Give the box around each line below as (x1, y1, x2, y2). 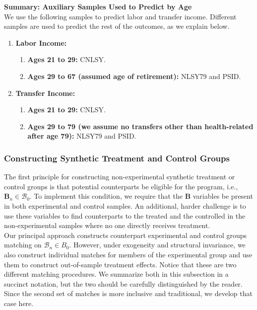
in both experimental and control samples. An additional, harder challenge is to (4, 200, 246, 211)
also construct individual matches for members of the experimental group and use (4, 249, 253, 259)
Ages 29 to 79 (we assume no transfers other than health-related (27, 121, 254, 131)
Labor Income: (15, 37, 67, 48)
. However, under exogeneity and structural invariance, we (69, 239, 246, 250)
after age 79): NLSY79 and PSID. (27, 131, 136, 141)
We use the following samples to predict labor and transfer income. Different (4, 11, 237, 21)
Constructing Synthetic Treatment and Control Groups (4, 152, 230, 164)
